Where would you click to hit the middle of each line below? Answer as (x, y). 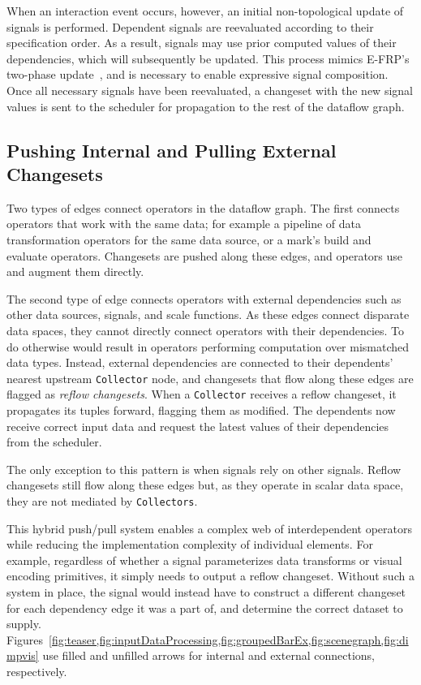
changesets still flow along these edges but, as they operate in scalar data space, (205, 485)
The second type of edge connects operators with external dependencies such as (204, 298)
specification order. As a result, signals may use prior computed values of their (202, 43)
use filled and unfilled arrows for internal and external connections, (208, 655)
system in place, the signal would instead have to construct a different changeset (206, 592)
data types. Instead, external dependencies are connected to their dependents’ (200, 362)
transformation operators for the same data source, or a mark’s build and (189, 239)
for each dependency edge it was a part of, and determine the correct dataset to (205, 607)
